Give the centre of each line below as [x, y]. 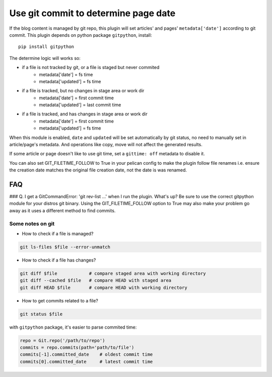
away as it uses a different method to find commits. [62, 210]
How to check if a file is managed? [58, 234]
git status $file [41, 314]
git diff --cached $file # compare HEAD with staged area [96, 280]
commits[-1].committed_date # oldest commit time [86, 355]
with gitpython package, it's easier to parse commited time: [73, 327]
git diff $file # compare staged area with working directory [113, 273]
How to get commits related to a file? [60, 300]
